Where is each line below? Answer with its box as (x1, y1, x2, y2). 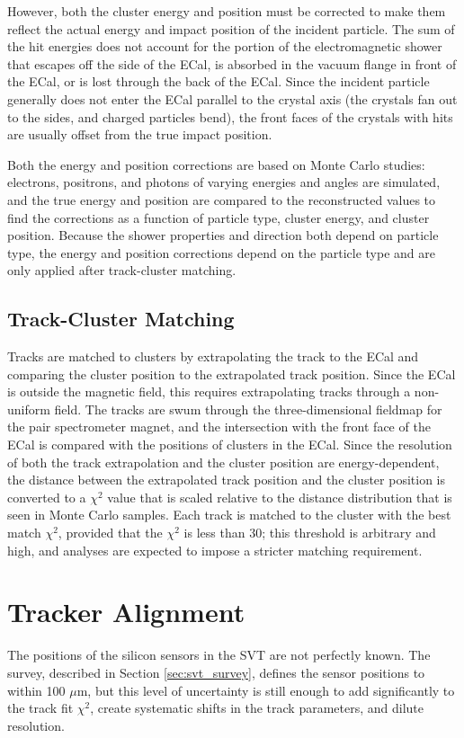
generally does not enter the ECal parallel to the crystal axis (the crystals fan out (7, 89, 458, 108)
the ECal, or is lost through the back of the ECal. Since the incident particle (7, 72, 430, 91)
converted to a (7, 487, 86, 506)
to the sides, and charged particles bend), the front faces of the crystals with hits (7, 107, 453, 126)
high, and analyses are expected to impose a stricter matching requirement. (7, 540, 423, 559)
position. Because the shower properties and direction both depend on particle (7, 226, 439, 245)
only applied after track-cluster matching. (7, 261, 236, 280)
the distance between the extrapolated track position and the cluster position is (7, 470, 446, 489)
